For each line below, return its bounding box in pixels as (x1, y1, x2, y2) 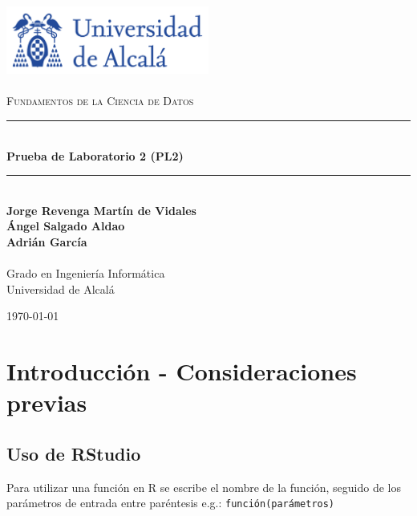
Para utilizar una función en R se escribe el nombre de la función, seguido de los (6, 478, 402, 495)
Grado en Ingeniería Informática (6, 265, 165, 282)
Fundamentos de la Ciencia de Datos (6, 92, 194, 109)
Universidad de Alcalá (6, 280, 115, 297)
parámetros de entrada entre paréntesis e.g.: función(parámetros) (6, 494, 335, 511)
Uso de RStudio (6, 441, 141, 465)
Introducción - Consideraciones (6, 355, 357, 388)
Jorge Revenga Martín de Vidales (6, 201, 196, 218)
